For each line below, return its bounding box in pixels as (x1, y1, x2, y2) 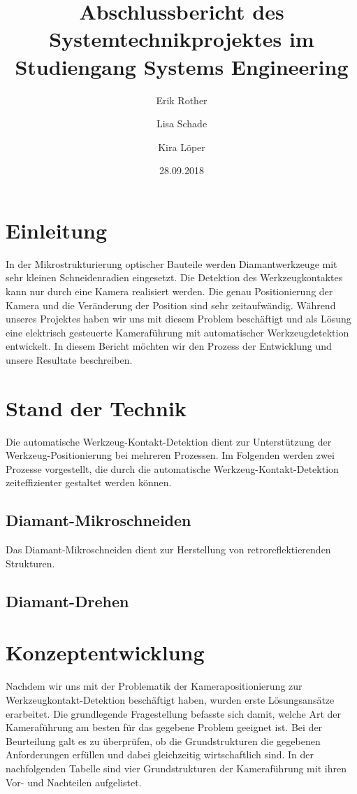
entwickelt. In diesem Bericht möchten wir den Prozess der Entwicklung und (6, 339, 332, 353)
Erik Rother (156, 92, 207, 107)
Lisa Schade (156, 116, 207, 131)
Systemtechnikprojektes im (49, 24, 314, 53)
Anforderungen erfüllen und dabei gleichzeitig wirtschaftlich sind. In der (6, 747, 314, 762)
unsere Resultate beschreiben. (6, 352, 133, 367)
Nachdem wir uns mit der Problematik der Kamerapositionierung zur (6, 679, 303, 693)
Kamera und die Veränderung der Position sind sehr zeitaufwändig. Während (6, 297, 336, 312)
